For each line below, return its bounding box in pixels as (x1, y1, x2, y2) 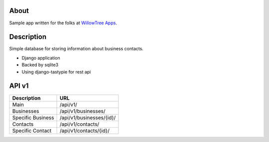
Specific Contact (12, 127, 52, 134)
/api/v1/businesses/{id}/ (59, 114, 116, 121)
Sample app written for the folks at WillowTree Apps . (9, 20, 117, 26)
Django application (21, 55, 60, 61)
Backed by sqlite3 (21, 62, 59, 68)
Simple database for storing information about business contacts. (9, 46, 144, 52)
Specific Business (12, 114, 54, 121)
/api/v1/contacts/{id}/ (59, 127, 110, 134)
